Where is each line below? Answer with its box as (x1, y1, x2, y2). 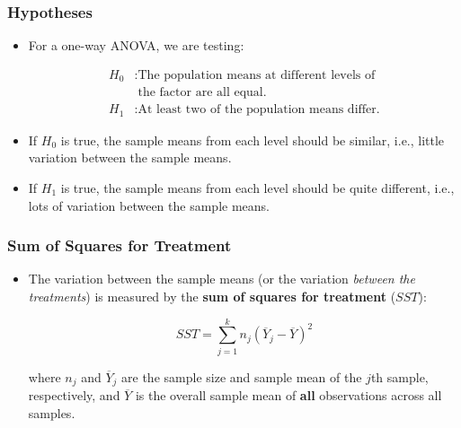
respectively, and (28, 386, 120, 405)
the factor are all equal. (137, 86, 267, 100)
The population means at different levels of (137, 68, 376, 82)
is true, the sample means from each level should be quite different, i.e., (60, 179, 455, 197)
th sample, (370, 367, 429, 386)
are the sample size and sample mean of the (121, 367, 362, 386)
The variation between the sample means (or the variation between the (28, 269, 415, 288)
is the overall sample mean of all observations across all (135, 386, 442, 405)
